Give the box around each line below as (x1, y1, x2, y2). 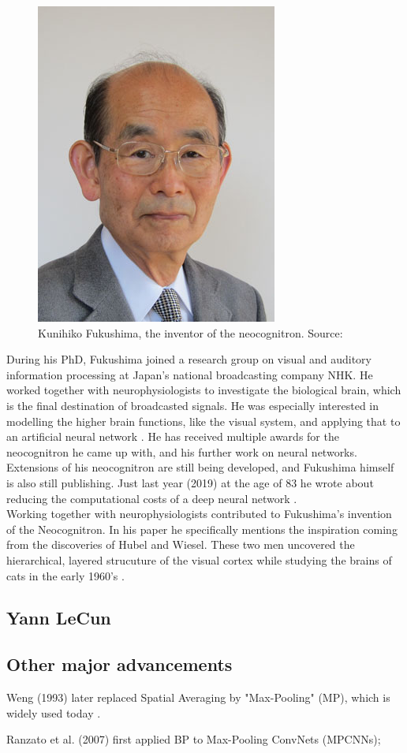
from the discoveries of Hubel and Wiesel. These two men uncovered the (6, 536, 355, 553)
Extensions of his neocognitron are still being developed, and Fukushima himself (6, 459, 394, 475)
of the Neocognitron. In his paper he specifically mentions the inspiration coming (6, 520, 398, 537)
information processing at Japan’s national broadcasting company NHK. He (6, 366, 373, 382)
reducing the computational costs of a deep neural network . (6, 490, 297, 506)
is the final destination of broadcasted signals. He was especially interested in (6, 397, 379, 413)
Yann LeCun (6, 606, 111, 630)
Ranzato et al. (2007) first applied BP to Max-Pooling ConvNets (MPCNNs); (6, 731, 381, 747)
